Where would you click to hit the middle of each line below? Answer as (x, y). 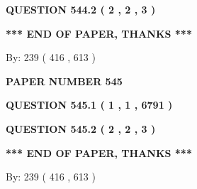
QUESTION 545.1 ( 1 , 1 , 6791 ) (89, 105)
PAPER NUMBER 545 (64, 81)
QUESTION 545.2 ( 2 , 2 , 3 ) (81, 128)
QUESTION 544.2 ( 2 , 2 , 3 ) (81, 9)
